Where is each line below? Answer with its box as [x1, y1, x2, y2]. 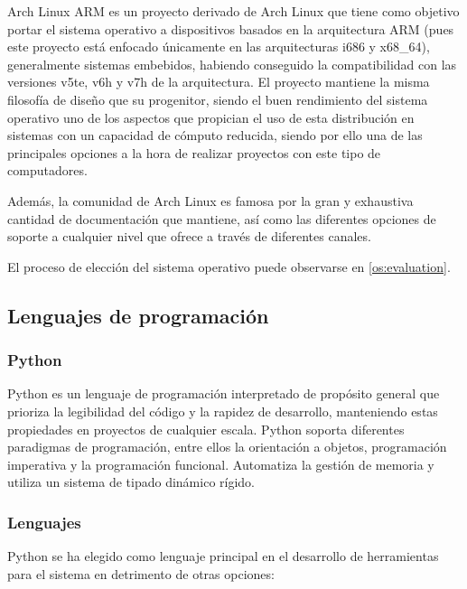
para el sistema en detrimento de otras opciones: [7, 564, 275, 583]
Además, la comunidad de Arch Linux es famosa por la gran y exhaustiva [7, 191, 414, 210]
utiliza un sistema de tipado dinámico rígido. [7, 472, 255, 491]
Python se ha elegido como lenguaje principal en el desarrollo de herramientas [7, 547, 439, 566]
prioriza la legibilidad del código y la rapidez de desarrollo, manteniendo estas [7, 401, 438, 420]
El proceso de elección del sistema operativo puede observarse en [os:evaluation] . [7, 257, 451, 276]
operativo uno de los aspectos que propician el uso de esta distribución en [7, 108, 415, 126]
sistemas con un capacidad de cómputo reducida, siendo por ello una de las [7, 126, 423, 145]
